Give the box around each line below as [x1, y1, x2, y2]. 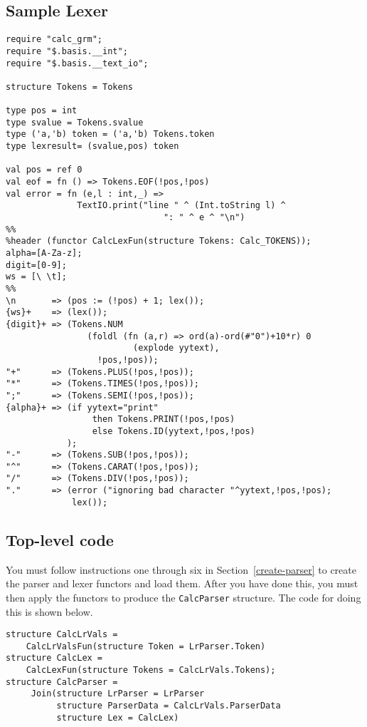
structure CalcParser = [6, 676, 118, 687]
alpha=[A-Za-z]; [6, 248, 83, 259]
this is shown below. [6, 604, 93, 619]
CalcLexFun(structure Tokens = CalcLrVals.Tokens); [26, 665, 276, 676]
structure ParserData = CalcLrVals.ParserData [56, 701, 281, 711]
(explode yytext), [132, 343, 220, 354]
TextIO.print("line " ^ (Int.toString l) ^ [77, 200, 286, 211]
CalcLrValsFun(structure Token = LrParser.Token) [26, 641, 266, 651]
